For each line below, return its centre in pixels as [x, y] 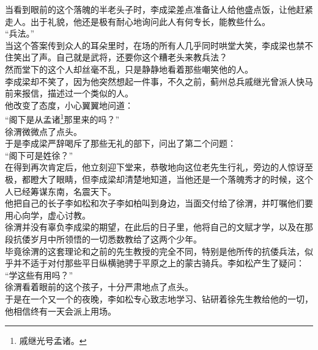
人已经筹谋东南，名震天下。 [61, 191]
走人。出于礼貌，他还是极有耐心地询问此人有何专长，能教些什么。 [138, 21]
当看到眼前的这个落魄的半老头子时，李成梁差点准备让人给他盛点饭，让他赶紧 [159, 9]
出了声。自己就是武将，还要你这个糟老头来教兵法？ [124, 57]
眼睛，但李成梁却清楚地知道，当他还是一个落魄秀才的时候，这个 [184, 179]
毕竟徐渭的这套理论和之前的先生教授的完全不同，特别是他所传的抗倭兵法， [155, 251]
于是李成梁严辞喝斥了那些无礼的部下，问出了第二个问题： [120, 143]
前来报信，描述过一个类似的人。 [69, 93]
